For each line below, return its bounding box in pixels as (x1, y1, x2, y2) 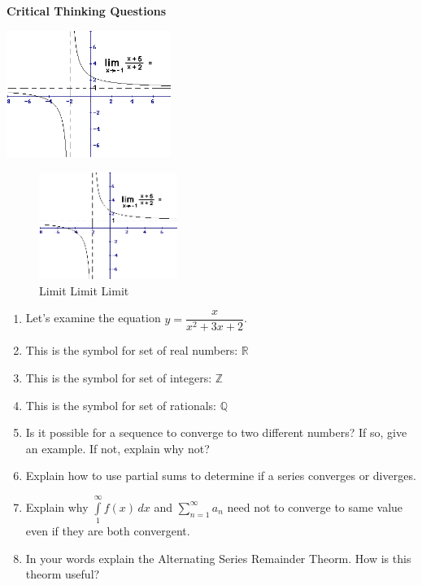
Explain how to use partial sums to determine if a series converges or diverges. (25, 467, 416, 484)
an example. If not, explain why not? (25, 439, 210, 456)
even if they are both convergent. (25, 522, 190, 539)
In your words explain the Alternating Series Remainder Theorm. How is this (25, 549, 411, 566)
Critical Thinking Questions (7, 2, 166, 19)
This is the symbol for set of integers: (25, 369, 212, 386)
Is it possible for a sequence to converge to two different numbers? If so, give (25, 424, 407, 441)
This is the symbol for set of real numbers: (25, 342, 238, 359)
